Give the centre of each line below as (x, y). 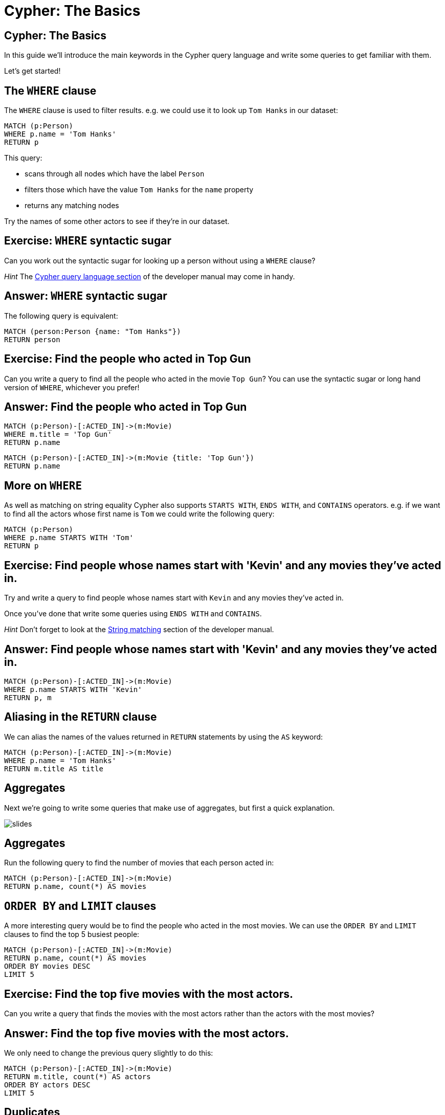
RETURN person (32, 339)
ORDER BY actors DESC (47, 1085)
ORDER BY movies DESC (47, 966)
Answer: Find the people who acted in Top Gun (126, 407)
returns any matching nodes (72, 206)
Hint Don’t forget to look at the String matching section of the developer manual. (139, 630)
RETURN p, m (28, 697)
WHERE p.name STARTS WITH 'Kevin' (73, 689)
